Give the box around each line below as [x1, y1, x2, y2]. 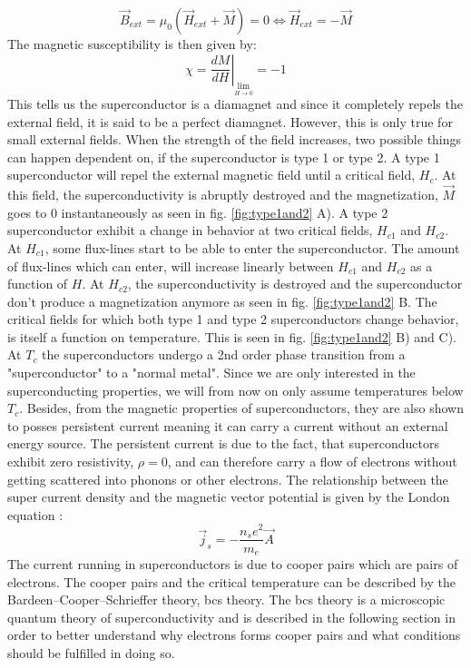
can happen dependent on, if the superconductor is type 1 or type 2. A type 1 [7, 147, 440, 166]
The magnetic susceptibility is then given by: [7, 34, 257, 53]
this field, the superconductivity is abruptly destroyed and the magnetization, [7, 185, 438, 204]
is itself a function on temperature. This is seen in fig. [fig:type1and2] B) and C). [7, 327, 456, 346]
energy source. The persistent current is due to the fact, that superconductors [7, 434, 439, 453]
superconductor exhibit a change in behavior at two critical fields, [7, 221, 373, 240]
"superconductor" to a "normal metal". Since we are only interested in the [7, 363, 416, 382]
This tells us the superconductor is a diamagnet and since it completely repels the [7, 93, 463, 113]
